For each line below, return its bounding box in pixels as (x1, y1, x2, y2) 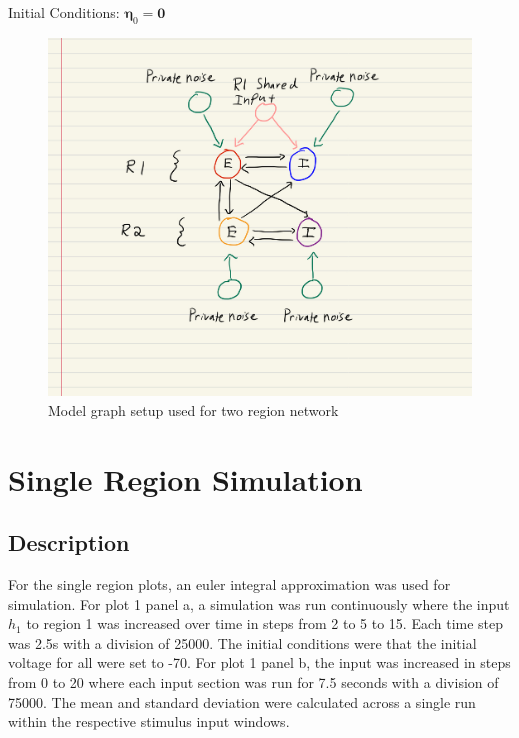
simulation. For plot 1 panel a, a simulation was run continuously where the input (8, 593, 510, 614)
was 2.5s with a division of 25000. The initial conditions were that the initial (8, 632, 477, 653)
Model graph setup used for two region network (48, 399, 339, 420)
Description (8, 527, 130, 558)
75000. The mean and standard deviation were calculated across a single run (8, 691, 476, 712)
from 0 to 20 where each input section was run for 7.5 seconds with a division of (8, 672, 499, 693)
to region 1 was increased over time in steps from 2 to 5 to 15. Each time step (26, 613, 504, 634)
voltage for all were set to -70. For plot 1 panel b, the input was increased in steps (8, 652, 511, 673)
